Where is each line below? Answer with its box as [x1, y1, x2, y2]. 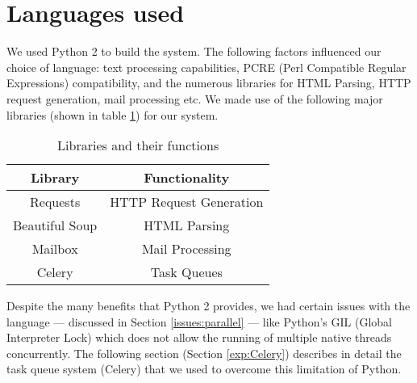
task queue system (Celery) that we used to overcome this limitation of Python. [6, 360, 402, 377]
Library [31, 168, 80, 187]
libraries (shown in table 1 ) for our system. [6, 106, 219, 123]
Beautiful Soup [13, 216, 98, 235]
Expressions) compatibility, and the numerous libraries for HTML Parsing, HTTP [6, 74, 411, 91]
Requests [30, 192, 81, 212]
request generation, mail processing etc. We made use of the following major [6, 90, 383, 107]
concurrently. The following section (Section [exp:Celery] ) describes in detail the [6, 344, 402, 361]
